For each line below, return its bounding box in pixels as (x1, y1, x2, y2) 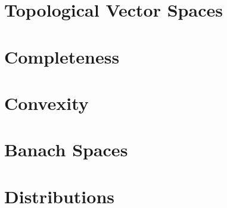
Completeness (4, 44, 120, 68)
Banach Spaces (4, 137, 128, 162)
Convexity (4, 90, 89, 115)
